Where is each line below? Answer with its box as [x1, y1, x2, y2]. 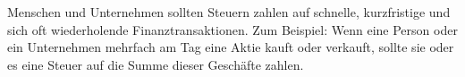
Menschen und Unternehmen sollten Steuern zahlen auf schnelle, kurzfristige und [7, 3, 451, 21]
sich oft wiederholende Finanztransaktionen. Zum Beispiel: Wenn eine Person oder [7, 20, 458, 38]
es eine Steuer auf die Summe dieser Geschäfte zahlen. [7, 55, 304, 73]
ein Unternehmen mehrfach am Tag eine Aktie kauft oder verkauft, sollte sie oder [7, 38, 454, 56]
